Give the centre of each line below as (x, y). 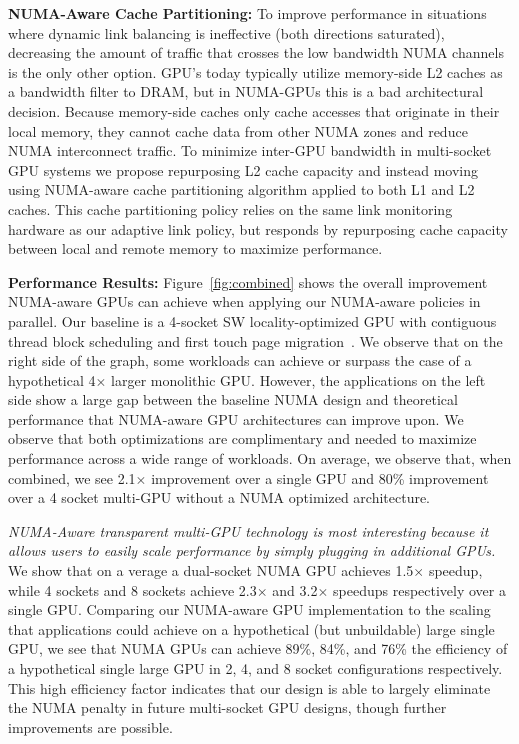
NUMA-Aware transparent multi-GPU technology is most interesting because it (248, 530)
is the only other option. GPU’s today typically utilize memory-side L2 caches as (255, 71)
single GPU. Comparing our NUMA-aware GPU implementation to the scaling (249, 609)
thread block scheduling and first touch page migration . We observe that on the (255, 340)
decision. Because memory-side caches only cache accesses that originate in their (254, 110)
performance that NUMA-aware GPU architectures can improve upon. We (236, 418)
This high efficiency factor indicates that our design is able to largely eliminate (249, 687)
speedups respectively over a (419, 589)
